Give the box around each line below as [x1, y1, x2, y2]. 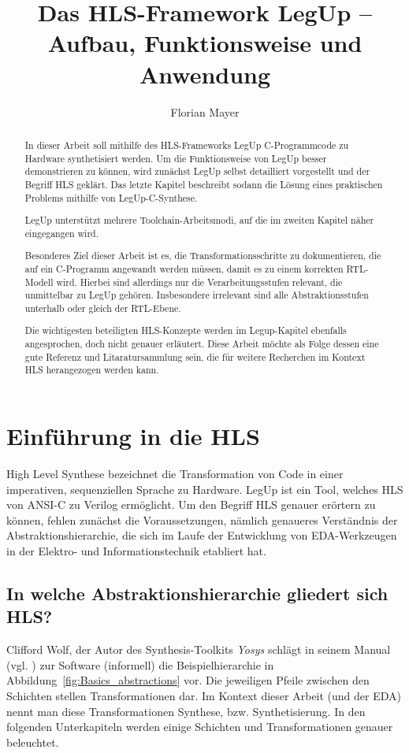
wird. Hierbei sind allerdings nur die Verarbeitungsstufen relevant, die [56, 275, 343, 288]
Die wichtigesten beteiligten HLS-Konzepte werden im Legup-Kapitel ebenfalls [24, 324, 347, 337]
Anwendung [139, 57, 271, 90]
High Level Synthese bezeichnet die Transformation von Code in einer [6, 466, 344, 481]
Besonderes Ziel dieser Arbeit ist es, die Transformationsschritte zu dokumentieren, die [24, 249, 381, 262]
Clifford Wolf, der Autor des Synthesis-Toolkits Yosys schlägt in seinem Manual [6, 641, 391, 658]
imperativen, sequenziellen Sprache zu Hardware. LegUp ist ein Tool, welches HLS [6, 480, 403, 497]
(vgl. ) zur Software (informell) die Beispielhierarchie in [6, 656, 274, 673]
